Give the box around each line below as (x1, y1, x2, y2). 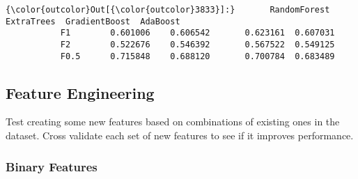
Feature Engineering (6, 81, 155, 103)
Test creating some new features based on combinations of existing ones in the (6, 114, 340, 129)
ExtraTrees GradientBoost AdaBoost (6, 16, 180, 26)
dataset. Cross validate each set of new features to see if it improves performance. (6, 128, 354, 143)
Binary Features (6, 157, 98, 175)
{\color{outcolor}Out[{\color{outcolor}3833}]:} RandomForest (6, 5, 330, 15)
